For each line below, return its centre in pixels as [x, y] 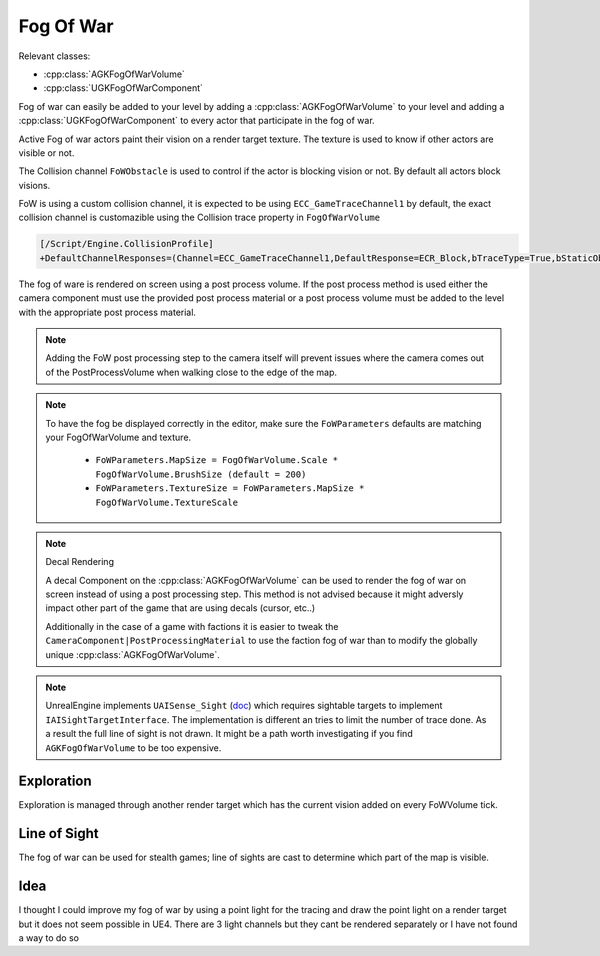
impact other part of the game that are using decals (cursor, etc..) [180, 608]
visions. [34, 185]
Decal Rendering [80, 562]
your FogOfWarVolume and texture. [118, 437]
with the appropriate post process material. [107, 312]
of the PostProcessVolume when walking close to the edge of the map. [191, 372]
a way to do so [49, 938]
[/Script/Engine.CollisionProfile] [126, 244]
